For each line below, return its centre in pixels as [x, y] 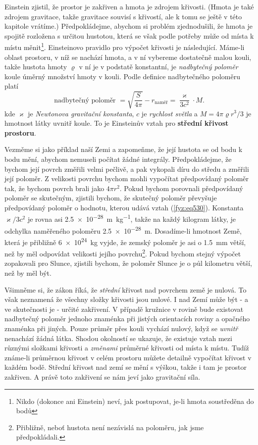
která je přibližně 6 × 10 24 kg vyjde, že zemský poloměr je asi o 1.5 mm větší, [125, 241]
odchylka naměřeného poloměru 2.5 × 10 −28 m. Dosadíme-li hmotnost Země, [123, 230]
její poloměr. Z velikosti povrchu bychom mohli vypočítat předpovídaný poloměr [127, 178]
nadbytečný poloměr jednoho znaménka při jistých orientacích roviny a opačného [127, 319]
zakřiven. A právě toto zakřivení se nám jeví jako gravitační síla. [103, 377]
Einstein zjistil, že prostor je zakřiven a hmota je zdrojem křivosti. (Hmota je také [129, 6]
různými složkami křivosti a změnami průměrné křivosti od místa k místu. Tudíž [127, 348]
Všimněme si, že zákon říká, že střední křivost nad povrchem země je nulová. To [126, 289]
